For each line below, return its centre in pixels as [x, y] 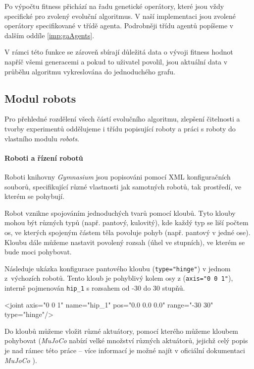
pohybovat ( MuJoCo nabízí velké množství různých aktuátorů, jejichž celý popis [126, 340]
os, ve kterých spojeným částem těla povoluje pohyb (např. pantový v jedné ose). [127, 232]
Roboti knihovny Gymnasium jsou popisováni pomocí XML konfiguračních [118, 176]
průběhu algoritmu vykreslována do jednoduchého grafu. [90, 71]
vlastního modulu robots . [42, 138]
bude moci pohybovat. [38, 252]
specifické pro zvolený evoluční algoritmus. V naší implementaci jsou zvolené [120, 16]
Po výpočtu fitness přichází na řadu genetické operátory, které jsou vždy [114, 6]
